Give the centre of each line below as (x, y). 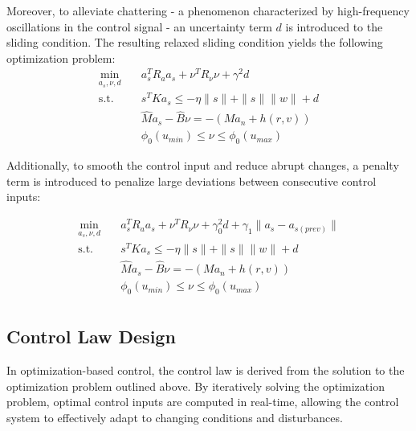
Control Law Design (91, 337)
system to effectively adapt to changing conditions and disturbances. (175, 418)
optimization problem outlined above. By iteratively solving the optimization (196, 386)
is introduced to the (334, 26)
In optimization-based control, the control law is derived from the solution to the (206, 370)
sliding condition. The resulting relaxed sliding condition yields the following (195, 42)
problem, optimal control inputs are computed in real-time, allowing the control (203, 402)
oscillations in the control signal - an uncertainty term (139, 26)
